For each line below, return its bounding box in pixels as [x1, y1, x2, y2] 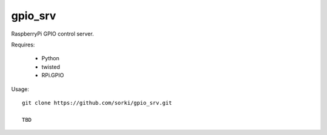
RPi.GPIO [41, 72, 64, 79]
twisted [41, 63, 61, 71]
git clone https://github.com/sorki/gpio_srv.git [22, 99, 173, 106]
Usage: [11, 85, 30, 93]
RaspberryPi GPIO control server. [11, 30, 94, 37]
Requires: [11, 41, 35, 48]
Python [41, 55, 60, 62]
